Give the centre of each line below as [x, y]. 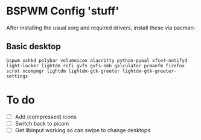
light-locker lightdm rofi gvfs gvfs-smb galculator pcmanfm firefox [96, 65]
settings [17, 76]
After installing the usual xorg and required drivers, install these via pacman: [101, 28]
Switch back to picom [42, 123]
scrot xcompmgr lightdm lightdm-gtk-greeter [63, 71]
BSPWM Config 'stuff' [63, 11]
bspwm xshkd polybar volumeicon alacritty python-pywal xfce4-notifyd [97, 60]
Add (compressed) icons [46, 117]
